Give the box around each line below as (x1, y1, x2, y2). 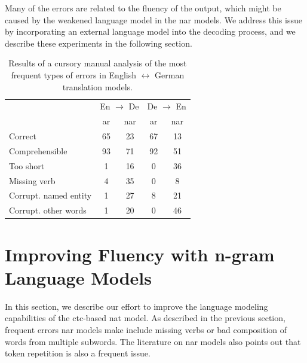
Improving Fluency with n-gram (5, 242, 275, 266)
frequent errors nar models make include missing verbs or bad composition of (5, 323, 287, 335)
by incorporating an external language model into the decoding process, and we (5, 25, 296, 38)
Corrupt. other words (9, 204, 87, 216)
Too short (9, 159, 45, 172)
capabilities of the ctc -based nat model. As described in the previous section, (5, 312, 285, 324)
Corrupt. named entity (9, 189, 92, 202)
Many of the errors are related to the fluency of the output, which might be (5, 2, 281, 14)
